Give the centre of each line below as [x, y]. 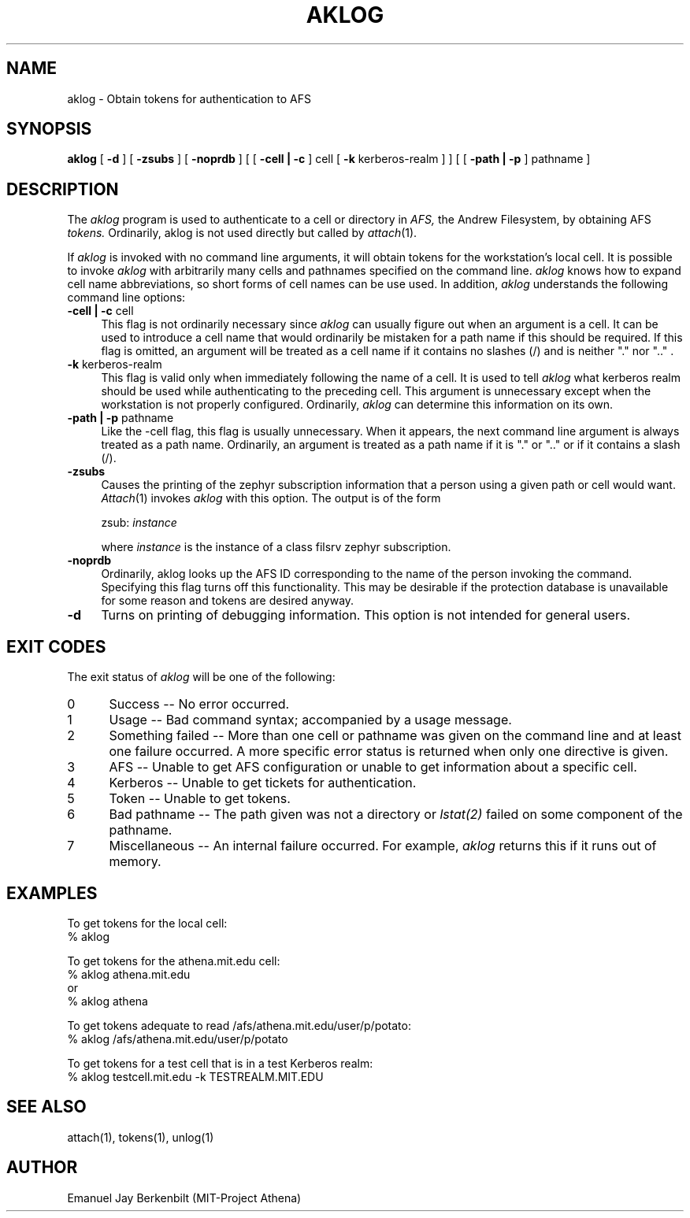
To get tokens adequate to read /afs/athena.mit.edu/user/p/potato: [239, 1025]
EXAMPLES [52, 893]
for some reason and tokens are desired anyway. [228, 601]
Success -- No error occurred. [199, 704]
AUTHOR [42, 1168]
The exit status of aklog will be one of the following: [201, 677]
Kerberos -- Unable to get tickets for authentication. [263, 783]
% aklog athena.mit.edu [129, 974]
